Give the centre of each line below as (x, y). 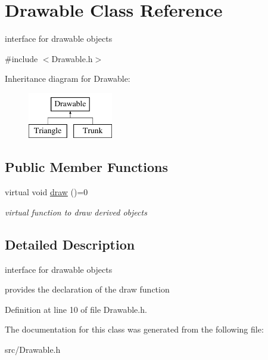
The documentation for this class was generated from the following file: (134, 329)
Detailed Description (70, 244)
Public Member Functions (86, 167)
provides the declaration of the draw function (87, 289)
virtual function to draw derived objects (76, 212)
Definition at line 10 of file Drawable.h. (76, 309)
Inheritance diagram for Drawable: (68, 79)
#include (21, 58)
